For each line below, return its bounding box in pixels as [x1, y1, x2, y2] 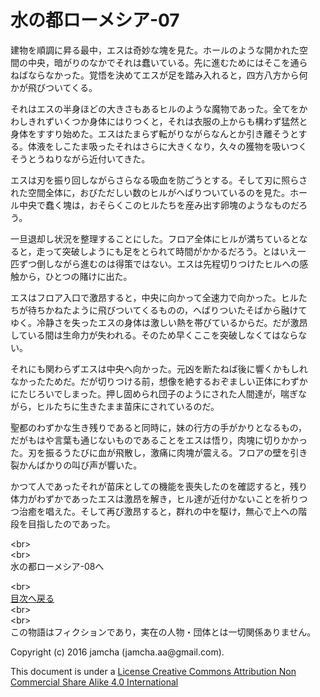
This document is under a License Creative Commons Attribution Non [10, 665, 297, 677]
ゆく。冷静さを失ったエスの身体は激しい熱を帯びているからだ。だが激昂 [10, 316, 308, 328]
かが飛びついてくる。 [10, 81, 98, 93]
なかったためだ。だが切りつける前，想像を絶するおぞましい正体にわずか [10, 375, 308, 387]
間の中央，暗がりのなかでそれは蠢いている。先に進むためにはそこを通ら [10, 56, 308, 68]
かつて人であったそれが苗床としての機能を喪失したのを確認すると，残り [10, 480, 308, 492]
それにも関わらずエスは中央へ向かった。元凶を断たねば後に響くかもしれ [10, 362, 308, 375]
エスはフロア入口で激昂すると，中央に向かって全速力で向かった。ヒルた [10, 291, 308, 303]
